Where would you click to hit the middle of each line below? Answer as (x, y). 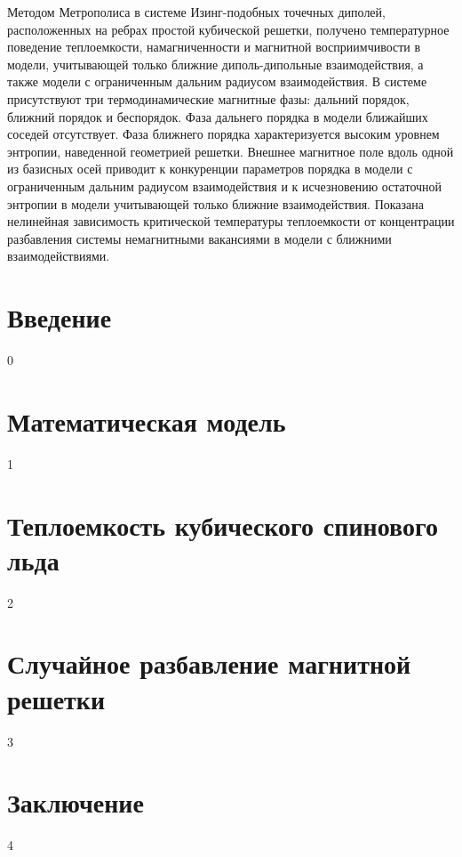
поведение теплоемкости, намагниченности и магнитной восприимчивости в (214, 47)
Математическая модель (147, 420)
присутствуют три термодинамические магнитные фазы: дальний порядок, (208, 98)
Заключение (76, 802)
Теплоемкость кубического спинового (223, 525)
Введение (60, 317)
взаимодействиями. (59, 256)
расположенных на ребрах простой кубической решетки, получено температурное (228, 29)
